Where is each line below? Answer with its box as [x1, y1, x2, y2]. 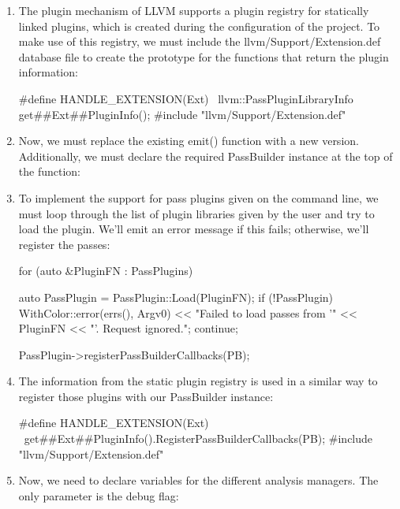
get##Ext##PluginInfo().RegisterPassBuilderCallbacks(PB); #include [24, 430, 373, 447]
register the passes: [18, 236, 110, 252]
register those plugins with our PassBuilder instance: [18, 388, 274, 404]
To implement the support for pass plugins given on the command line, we [18, 189, 379, 206]
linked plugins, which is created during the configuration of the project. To [18, 17, 380, 34]
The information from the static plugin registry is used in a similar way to [18, 373, 378, 389]
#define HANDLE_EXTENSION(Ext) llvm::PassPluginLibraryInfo [18, 90, 353, 106]
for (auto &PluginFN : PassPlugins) [18, 262, 193, 279]
